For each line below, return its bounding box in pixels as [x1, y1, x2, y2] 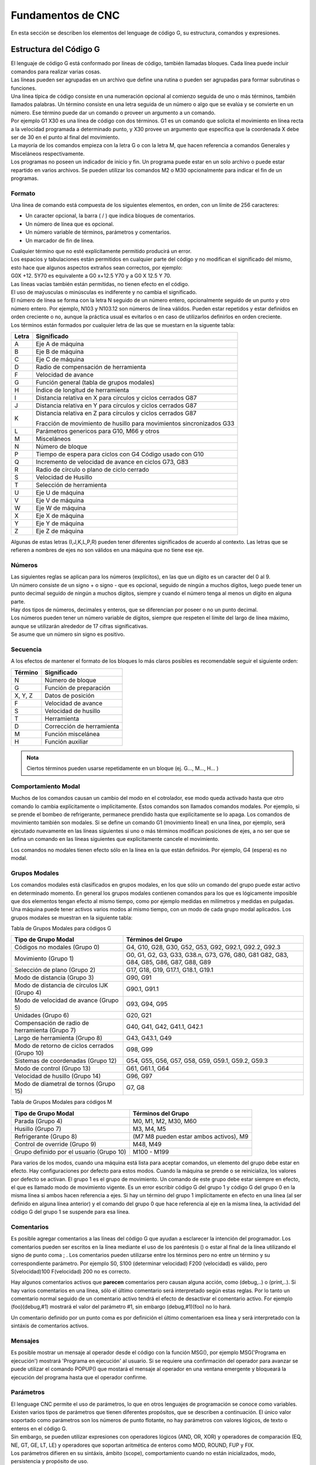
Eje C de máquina [36, 355, 84, 363]
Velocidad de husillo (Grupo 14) [14, 1072, 101, 1081]
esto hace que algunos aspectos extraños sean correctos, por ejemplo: [11, 264, 183, 271]
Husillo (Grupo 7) [14, 1125, 61, 1133]
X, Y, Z [14, 691, 33, 700]
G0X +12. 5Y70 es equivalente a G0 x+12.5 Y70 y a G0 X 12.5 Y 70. [11, 272, 172, 280]
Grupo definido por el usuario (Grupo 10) [14, 1147, 126, 1156]
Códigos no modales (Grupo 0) [14, 943, 100, 952]
